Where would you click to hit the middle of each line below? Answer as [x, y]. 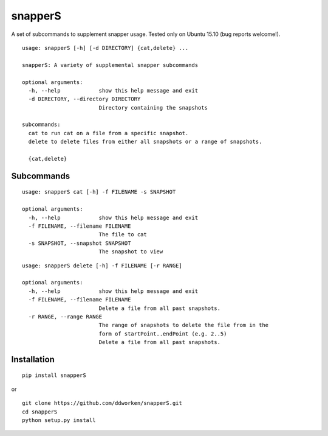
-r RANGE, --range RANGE [65, 316]
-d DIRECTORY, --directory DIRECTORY [84, 99]
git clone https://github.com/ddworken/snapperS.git [102, 403]
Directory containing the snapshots [153, 107]
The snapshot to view [131, 252]
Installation [33, 359]
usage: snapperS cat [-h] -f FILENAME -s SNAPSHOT [99, 192]
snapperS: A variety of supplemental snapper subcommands [110, 65]
